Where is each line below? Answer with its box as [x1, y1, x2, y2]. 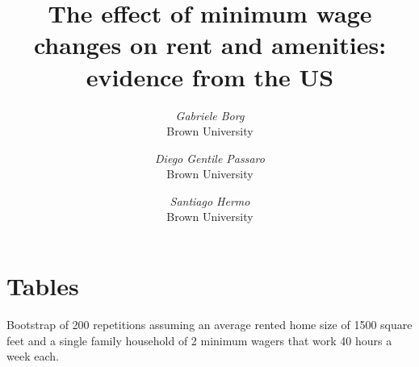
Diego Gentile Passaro [155, 149, 265, 166]
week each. [6, 348, 59, 365]
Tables [6, 269, 79, 302]
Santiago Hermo [170, 192, 250, 209]
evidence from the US [86, 60, 334, 93]
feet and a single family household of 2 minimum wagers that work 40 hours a [6, 332, 392, 348]
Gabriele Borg [175, 106, 245, 123]
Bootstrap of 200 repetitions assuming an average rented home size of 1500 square [6, 316, 413, 332]
